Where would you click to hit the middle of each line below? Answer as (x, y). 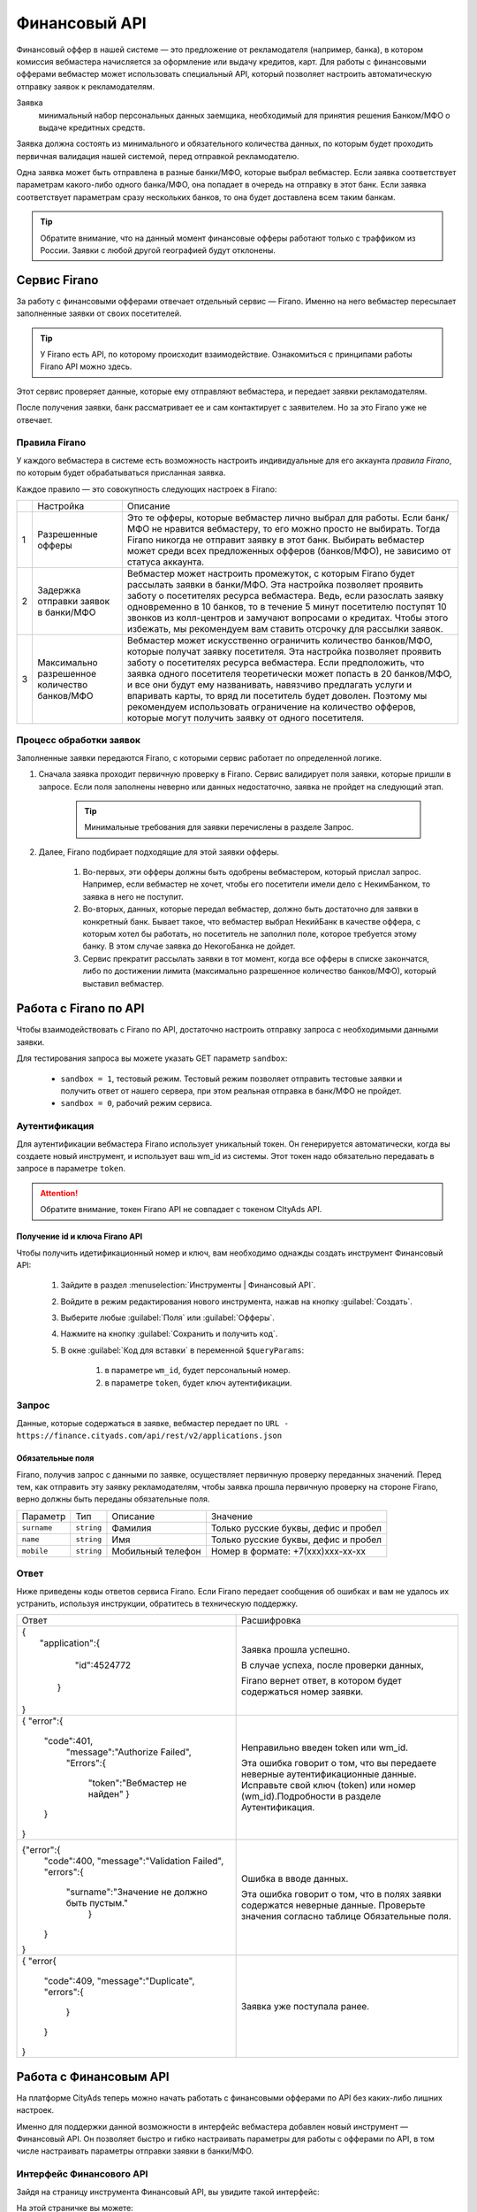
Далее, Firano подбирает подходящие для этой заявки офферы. (159, 852)
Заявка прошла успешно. (296, 1650)
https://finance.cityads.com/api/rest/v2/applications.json (149, 1436)
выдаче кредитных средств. (92, 127)
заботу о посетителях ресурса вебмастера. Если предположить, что (276, 662)
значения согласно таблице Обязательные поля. (347, 1916)
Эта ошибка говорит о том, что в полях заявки (341, 1894)
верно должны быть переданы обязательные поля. (113, 1499)
